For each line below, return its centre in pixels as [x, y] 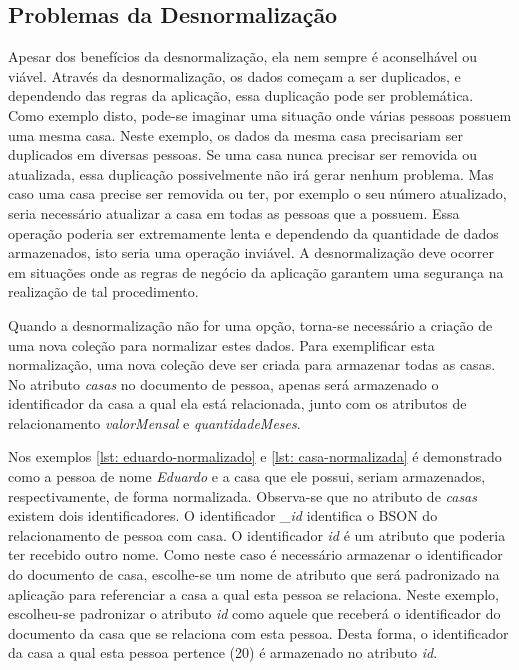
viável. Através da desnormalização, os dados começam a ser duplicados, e [234, 75]
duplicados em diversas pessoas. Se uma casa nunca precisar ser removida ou [243, 154]
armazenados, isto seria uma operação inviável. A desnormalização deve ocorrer [251, 252]
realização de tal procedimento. [103, 291]
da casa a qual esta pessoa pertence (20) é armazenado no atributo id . [223, 652]
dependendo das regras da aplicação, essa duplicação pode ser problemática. [241, 95]
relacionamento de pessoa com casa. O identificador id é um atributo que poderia [257, 534]
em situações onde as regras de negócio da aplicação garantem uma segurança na [256, 271]
